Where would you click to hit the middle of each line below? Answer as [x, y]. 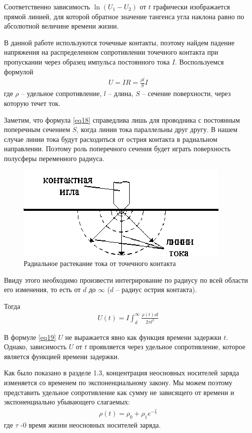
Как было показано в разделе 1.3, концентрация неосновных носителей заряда [122, 373]
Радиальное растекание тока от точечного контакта [100, 263]
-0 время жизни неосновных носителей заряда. [90, 424]
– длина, [121, 93]
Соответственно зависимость [47, 6]
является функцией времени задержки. [62, 356]
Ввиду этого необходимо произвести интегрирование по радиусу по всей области [126, 280]
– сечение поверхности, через [186, 93]
